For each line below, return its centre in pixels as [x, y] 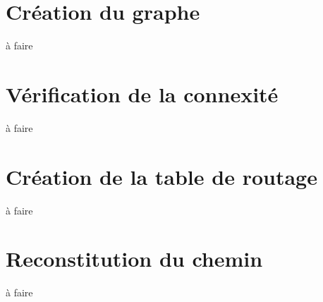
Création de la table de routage [161, 176]
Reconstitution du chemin [134, 259]
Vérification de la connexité [142, 93]
